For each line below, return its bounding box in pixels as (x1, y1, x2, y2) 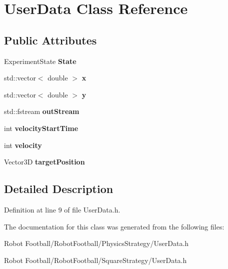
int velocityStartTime (4, 122, 78, 133)
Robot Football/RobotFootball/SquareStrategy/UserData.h (4, 254, 187, 265)
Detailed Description (4, 181, 113, 196)
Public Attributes (4, 32, 97, 47)
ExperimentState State (4, 55, 76, 66)
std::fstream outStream (4, 106, 79, 116)
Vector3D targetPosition (4, 156, 85, 167)
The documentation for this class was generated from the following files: (4, 221, 224, 231)
